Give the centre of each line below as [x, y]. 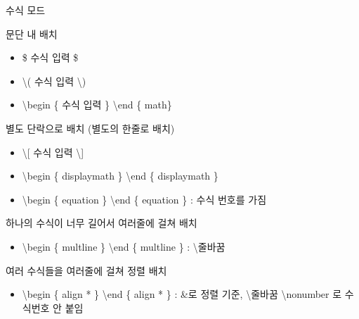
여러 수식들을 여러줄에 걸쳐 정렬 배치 [86, 270]
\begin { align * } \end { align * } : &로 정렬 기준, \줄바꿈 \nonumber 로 [182, 294]
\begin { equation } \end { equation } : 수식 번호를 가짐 [144, 199]
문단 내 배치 [32, 33]
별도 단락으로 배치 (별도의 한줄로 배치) [90, 128]
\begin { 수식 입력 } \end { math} [97, 105]
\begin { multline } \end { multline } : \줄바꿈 [124, 246]
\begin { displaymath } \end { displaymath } [120, 176]
